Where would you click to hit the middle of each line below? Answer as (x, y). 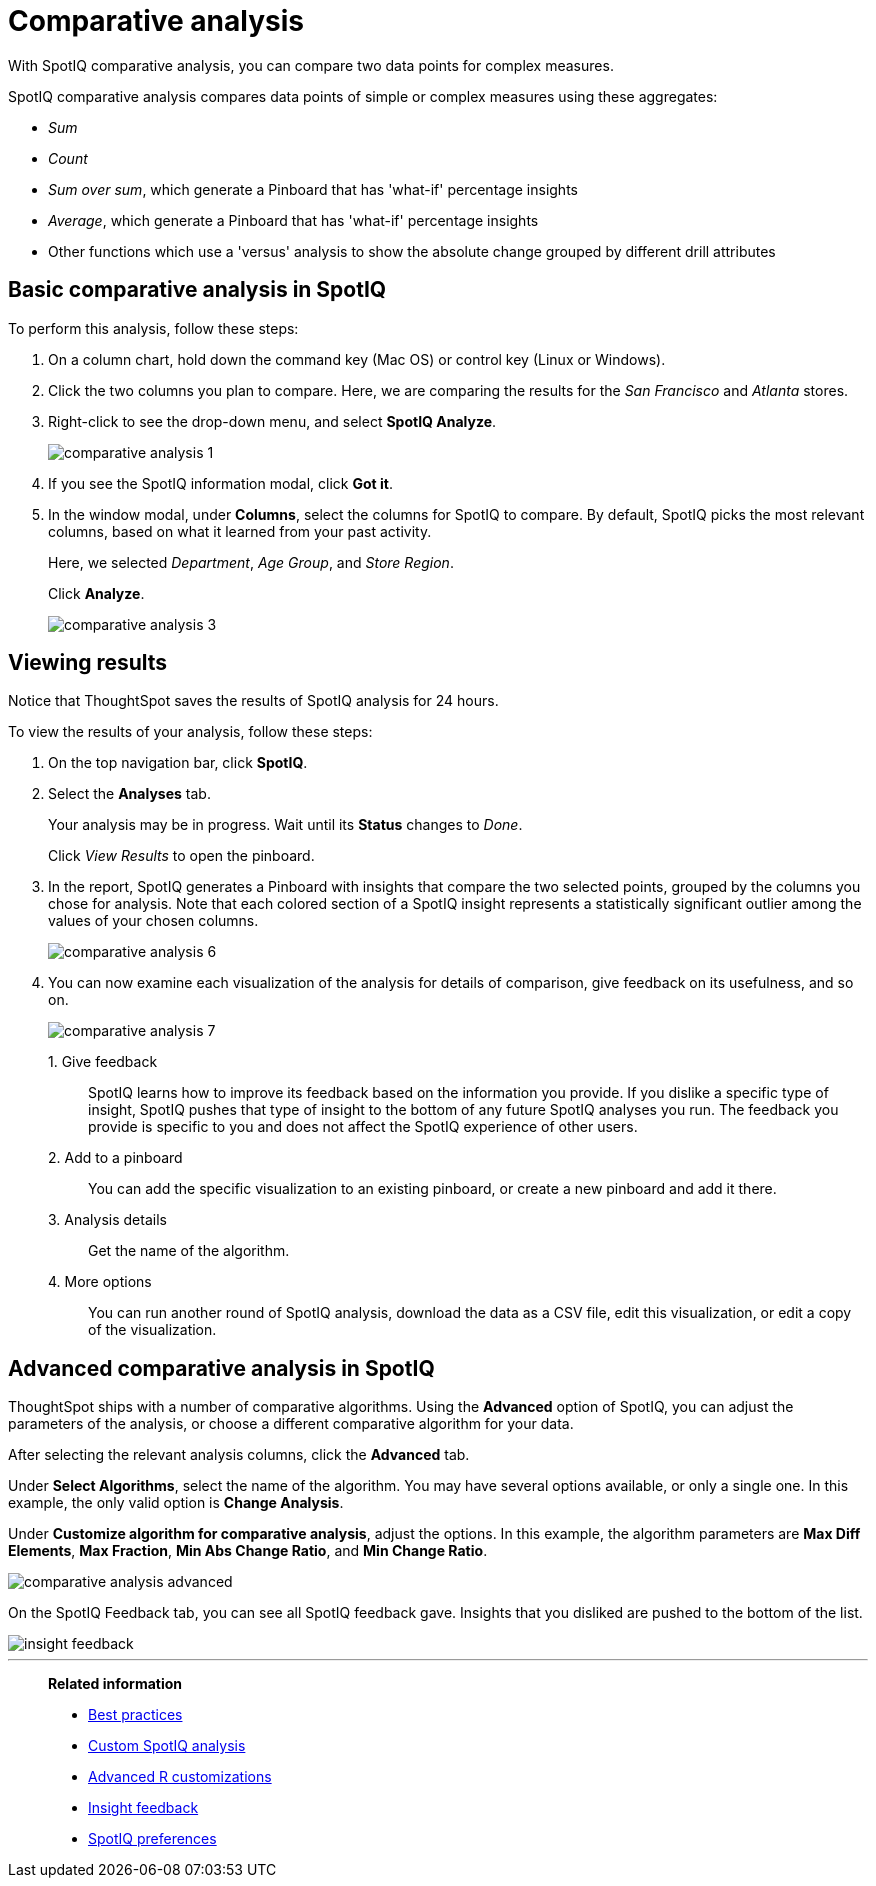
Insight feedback (143, 1808)
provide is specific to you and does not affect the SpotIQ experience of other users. (363, 1127)
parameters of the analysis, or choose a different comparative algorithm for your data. (291, 1424)
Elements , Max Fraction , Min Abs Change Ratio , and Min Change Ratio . (248, 1551)
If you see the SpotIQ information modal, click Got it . (221, 483)
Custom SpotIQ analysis (167, 1746)
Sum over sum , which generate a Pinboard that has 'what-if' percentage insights (313, 189)
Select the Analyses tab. (129, 794)
